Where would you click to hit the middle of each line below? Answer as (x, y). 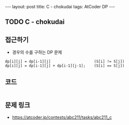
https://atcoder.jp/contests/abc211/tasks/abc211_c (62, 117)
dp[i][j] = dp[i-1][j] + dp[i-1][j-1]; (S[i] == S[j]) (65, 66)
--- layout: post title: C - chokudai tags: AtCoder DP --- (60, 7)
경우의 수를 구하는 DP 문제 (37, 53)
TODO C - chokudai (35, 22)
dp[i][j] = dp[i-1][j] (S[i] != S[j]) (65, 62)
